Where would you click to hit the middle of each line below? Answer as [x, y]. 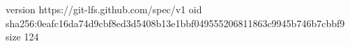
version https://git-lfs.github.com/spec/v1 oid [104, 9]
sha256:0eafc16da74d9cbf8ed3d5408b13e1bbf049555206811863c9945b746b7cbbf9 [175, 23]
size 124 [22, 37]
